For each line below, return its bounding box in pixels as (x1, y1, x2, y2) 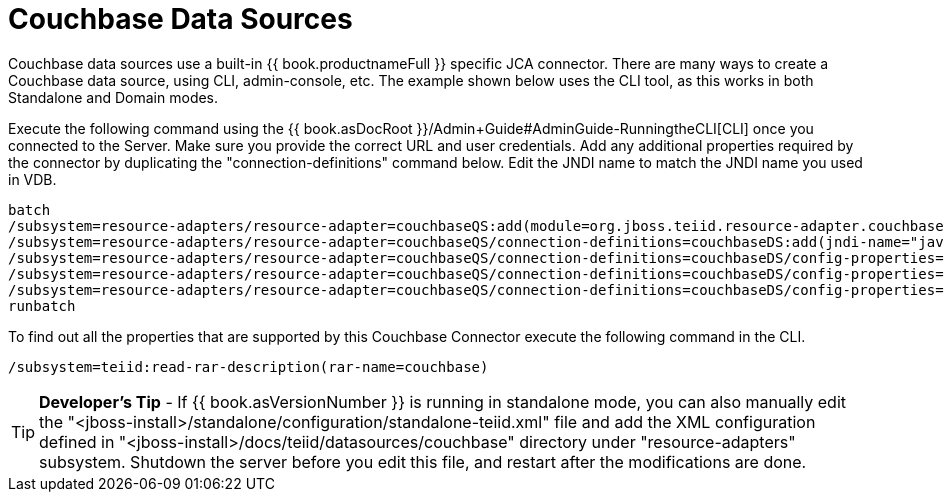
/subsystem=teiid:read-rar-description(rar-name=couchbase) (8, 358, 489, 375)
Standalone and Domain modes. (8, 88, 219, 106)
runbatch (8, 297, 76, 314)
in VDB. (8, 170, 57, 188)
